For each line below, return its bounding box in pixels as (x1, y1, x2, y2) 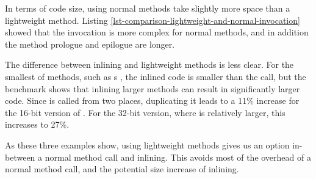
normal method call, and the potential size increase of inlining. (5, 163, 239, 175)
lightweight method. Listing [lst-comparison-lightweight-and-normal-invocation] (5, 13, 300, 26)
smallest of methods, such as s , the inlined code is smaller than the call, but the (5, 70, 306, 82)
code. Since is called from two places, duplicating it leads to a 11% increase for (5, 94, 300, 107)
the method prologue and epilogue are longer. (5, 37, 175, 50)
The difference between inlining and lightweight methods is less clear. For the (5, 58, 294, 71)
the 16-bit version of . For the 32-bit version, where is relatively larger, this (5, 106, 285, 119)
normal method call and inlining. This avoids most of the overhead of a (45, 150, 311, 163)
